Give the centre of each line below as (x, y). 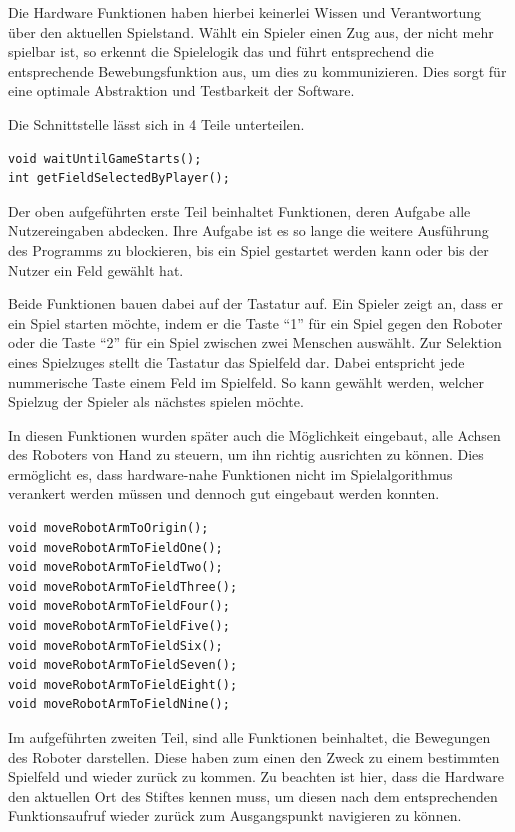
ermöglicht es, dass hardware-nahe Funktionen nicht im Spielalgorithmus (230, 473)
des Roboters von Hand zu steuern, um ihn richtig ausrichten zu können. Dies (246, 454)
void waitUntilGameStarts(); (105, 158)
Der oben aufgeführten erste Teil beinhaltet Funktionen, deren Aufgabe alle (239, 210)
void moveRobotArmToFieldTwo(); (115, 567)
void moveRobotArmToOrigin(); (108, 528)
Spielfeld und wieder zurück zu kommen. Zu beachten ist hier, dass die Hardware (256, 776)
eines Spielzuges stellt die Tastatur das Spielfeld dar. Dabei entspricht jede (236, 361)
